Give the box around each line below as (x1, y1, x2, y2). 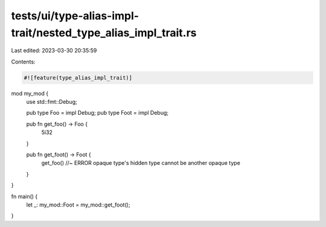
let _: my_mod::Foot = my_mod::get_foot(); (26, 201, 130, 208)
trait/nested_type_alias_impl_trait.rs (11, 26, 197, 39)
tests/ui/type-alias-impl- (11, 9, 139, 22)
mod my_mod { (11, 89, 48, 97)
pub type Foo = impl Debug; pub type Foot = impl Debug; (26, 109, 169, 117)
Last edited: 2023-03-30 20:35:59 (11, 47, 97, 54)
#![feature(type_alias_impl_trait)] (24, 74, 133, 81)
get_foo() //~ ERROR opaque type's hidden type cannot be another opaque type (41, 159, 241, 167)
